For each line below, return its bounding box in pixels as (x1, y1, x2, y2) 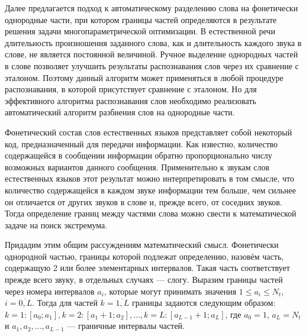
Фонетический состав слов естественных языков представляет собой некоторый (5, 125, 292, 138)
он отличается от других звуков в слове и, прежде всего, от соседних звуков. (5, 195, 282, 208)
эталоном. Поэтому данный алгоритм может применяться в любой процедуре (5, 71, 284, 83)
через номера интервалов (5, 285, 95, 297)
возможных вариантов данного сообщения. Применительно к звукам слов (5, 160, 270, 173)
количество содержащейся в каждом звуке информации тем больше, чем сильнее (5, 183, 296, 196)
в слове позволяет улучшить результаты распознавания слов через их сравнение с (5, 59, 299, 72)
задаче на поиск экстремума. (5, 218, 108, 231)
